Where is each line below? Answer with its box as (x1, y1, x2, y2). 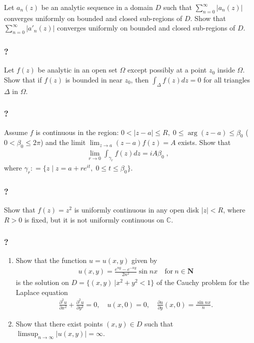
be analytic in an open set (37, 64, 117, 75)
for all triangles (203, 74, 250, 84)
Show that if (4, 74, 42, 84)
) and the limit (40, 137, 86, 147)
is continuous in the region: (35, 126, 119, 137)
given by (131, 255, 157, 265)
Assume (4, 126, 28, 137)
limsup (17, 330, 38, 338)
